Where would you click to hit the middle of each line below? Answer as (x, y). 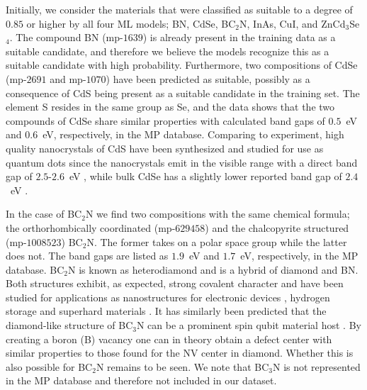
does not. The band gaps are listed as (87, 256)
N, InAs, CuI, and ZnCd (293, 23)
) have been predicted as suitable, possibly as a (208, 78)
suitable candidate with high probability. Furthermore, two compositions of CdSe (182, 65)
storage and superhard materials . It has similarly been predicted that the (166, 311)
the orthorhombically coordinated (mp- (91, 227)
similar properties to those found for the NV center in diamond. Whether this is (180, 353)
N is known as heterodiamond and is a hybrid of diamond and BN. (213, 269)
